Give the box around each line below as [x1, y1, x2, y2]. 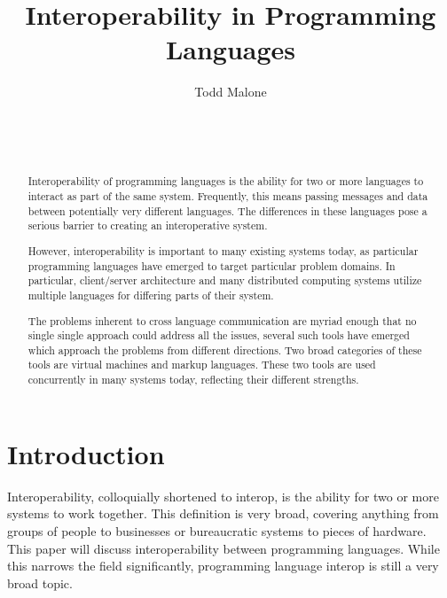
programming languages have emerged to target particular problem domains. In [27, 258, 396, 273]
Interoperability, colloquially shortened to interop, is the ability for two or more [7, 486, 439, 505]
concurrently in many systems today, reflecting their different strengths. [27, 372, 359, 387]
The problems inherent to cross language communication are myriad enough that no [27, 313, 417, 328]
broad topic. [7, 573, 73, 592]
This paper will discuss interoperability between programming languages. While [7, 539, 440, 557]
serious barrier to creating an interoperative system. [27, 218, 268, 233]
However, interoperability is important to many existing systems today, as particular [27, 244, 419, 258]
